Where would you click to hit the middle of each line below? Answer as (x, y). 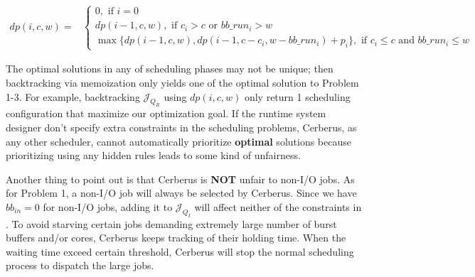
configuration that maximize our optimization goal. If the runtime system (166, 113)
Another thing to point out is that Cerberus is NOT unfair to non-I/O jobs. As (180, 179)
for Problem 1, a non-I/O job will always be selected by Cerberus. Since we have (181, 193)
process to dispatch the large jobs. (80, 265)
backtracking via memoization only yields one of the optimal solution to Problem (182, 83)
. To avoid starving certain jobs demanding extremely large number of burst (171, 223)
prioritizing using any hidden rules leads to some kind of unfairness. (153, 155)
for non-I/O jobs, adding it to (108, 206)
